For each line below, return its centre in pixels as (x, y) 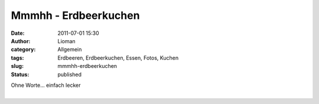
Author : (21, 41)
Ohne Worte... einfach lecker (46, 85)
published (70, 74)
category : (23, 50)
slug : (17, 66)
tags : (17, 58)
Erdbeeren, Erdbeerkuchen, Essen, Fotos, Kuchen (118, 58)
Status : (20, 74)
